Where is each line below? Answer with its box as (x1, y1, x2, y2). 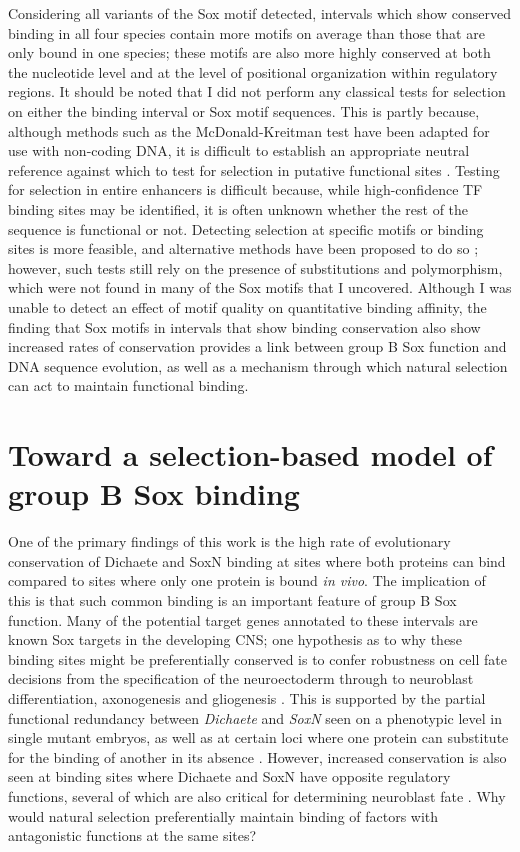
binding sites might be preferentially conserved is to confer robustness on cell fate (8, 648, 507, 669)
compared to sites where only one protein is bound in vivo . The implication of (8, 570, 486, 591)
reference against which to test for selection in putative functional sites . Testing (8, 159, 500, 180)
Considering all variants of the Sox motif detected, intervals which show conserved (8, 3, 511, 23)
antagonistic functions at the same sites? (8, 825, 257, 846)
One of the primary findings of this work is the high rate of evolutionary (8, 531, 451, 552)
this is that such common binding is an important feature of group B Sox (8, 589, 457, 610)
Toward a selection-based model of (8, 434, 493, 475)
